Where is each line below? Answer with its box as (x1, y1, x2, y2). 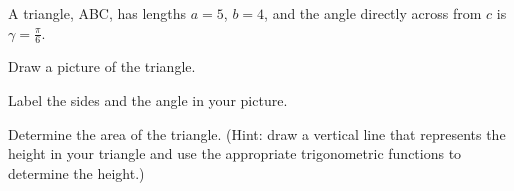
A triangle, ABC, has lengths (8, 3, 187, 23)
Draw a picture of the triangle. (8, 56, 196, 77)
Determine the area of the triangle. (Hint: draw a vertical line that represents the (8, 123, 506, 144)
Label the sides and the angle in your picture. (8, 90, 288, 111)
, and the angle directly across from (264, 3, 482, 23)
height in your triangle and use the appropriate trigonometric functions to (8, 143, 462, 164)
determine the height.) (8, 162, 145, 183)
